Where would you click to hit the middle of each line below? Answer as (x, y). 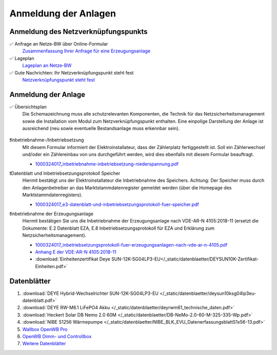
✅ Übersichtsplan (28, 107)
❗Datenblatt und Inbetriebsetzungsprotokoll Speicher (65, 173)
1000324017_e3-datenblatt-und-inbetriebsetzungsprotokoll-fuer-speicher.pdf (117, 204)
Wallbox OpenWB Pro (45, 329)
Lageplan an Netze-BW (47, 66)
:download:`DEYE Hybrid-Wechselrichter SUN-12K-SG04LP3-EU (91, 293)
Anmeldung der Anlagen (63, 13)
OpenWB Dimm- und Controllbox (57, 336)
